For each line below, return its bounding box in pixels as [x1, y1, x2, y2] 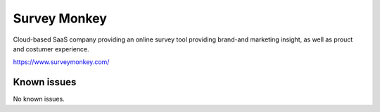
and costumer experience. [13, 44, 89, 53]
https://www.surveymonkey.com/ [13, 58, 110, 66]
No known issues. [13, 95, 65, 104]
